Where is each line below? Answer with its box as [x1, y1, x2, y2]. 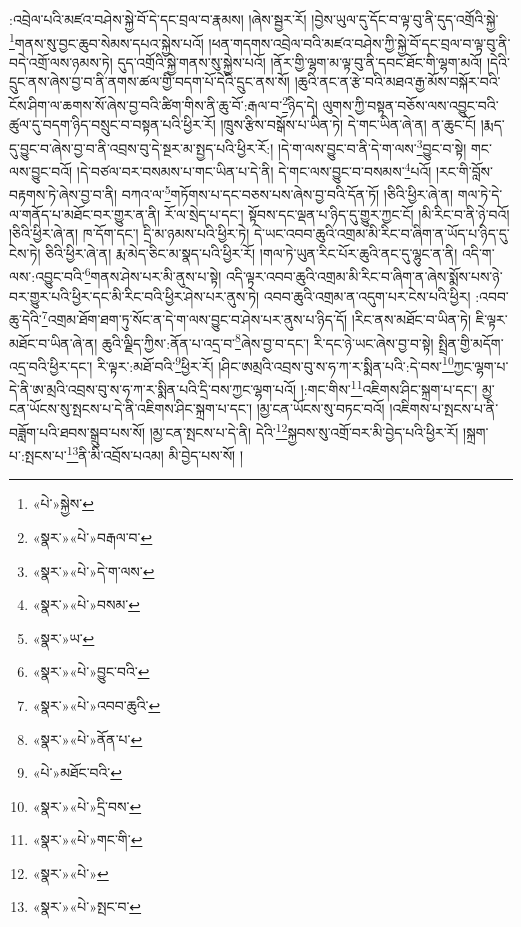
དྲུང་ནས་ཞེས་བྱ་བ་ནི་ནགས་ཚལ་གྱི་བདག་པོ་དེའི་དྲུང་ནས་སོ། [9, 71, 290, 92]
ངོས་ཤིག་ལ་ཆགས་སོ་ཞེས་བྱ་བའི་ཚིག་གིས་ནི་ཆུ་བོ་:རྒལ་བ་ [9, 94, 283, 115]
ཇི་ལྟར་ [475, 308, 508, 329]
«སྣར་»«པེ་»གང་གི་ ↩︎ [32, 829, 143, 850]
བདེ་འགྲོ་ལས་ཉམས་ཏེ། [9, 51, 113, 72]
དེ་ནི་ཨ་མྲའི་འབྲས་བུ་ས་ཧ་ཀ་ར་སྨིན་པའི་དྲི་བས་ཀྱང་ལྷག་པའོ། [9, 378, 297, 399]
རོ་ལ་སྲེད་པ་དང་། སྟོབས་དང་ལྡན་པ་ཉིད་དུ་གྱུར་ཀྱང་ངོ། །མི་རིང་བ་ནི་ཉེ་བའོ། [164, 203, 510, 224]
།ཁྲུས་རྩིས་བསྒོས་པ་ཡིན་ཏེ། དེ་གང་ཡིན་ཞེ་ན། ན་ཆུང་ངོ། [220, 114, 477, 135]
